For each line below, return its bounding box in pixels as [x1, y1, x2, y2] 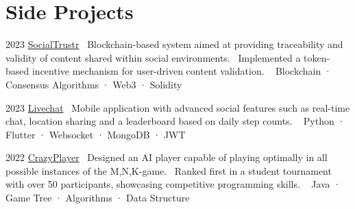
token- [304, 50, 330, 64]
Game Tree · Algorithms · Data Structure [5, 190, 190, 205]
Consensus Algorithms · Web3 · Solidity [5, 77, 182, 91]
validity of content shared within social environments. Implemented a [5, 50, 301, 64]
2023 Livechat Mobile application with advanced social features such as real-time [5, 100, 350, 114]
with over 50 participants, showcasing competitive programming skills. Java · [5, 177, 341, 191]
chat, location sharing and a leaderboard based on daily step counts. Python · [5, 114, 345, 128]
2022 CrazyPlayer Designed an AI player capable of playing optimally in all [5, 150, 328, 164]
